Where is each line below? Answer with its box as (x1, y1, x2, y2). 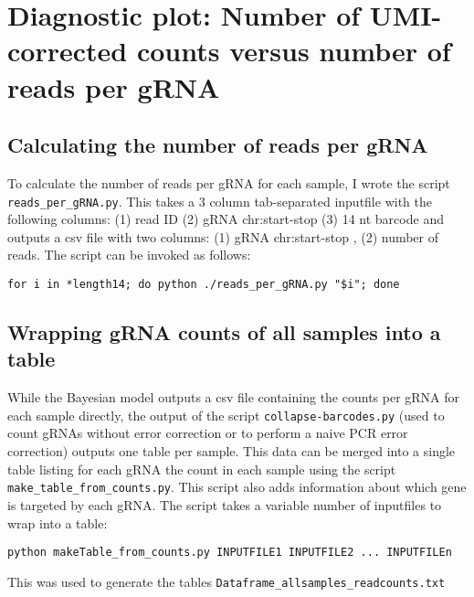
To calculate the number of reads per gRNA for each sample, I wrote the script (7, 173, 450, 192)
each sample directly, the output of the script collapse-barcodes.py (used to (7, 405, 445, 424)
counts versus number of (136, 32, 451, 69)
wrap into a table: (7, 513, 108, 532)
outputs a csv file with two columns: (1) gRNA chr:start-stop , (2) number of (7, 227, 439, 246)
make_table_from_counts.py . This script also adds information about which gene (7, 477, 467, 496)
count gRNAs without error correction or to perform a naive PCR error (7, 423, 408, 442)
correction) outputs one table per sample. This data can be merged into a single (7, 442, 456, 461)
